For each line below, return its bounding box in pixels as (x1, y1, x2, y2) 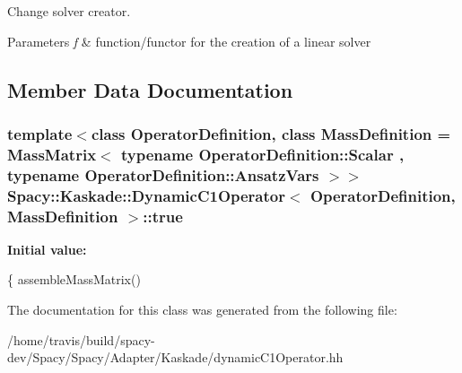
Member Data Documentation (7, 75, 293, 103)
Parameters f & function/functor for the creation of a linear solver (7, 31, 371, 50)
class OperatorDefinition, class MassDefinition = (91, 122, 451, 144)
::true (143, 204, 183, 227)
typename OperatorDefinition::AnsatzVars (7, 163, 319, 186)
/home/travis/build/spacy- (7, 330, 155, 349)
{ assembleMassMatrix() (7, 270, 141, 289)
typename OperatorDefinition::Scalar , (120, 143, 405, 165)
